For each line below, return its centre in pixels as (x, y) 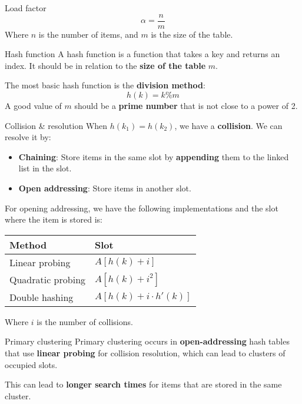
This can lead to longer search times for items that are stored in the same (143, 384)
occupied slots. (31, 364)
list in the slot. (45, 168)
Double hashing (42, 297)
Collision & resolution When (56, 125)
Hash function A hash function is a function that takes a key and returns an (142, 54)
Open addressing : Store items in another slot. (105, 188)
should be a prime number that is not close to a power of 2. (186, 106)
